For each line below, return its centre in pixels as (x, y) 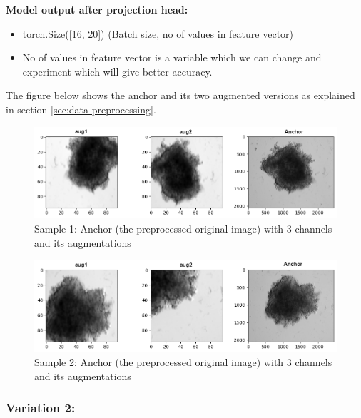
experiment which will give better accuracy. (117, 71)
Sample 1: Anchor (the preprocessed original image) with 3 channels (183, 229)
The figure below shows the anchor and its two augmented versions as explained (180, 95)
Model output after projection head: (97, 9)
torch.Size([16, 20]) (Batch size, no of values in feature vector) (158, 33)
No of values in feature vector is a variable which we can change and (172, 57)
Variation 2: (41, 408)
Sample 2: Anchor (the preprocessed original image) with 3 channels (183, 362)
